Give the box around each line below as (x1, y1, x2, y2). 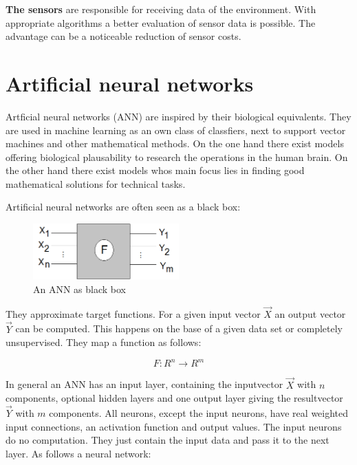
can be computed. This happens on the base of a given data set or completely (15, 321, 343, 336)
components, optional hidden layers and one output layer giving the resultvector (6, 391, 343, 405)
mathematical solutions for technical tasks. (6, 176, 186, 191)
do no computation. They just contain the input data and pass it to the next (6, 433, 329, 447)
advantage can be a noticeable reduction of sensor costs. (6, 29, 241, 43)
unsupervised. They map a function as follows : (6, 335, 202, 349)
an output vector (274, 306, 346, 321)
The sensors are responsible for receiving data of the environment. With (6, 2, 316, 16)
